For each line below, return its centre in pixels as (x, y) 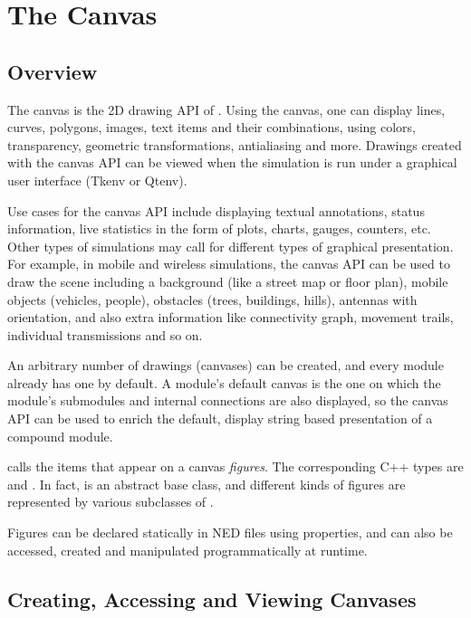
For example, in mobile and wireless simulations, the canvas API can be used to (229, 264)
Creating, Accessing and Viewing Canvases (212, 599)
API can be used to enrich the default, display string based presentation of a (220, 418)
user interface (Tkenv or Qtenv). (97, 180)
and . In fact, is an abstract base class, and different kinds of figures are (207, 484)
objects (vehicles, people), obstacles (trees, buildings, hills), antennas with (212, 299)
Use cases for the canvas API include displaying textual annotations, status (216, 210)
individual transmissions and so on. (105, 334)
